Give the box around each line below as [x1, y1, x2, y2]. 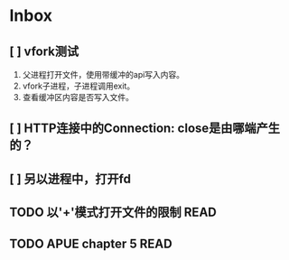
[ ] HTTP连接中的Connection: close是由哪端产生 [9, 121, 281, 136]
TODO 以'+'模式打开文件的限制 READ [9, 205, 217, 220]
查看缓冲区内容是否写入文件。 [22, 92, 134, 102]
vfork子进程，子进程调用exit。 [22, 80, 135, 91]
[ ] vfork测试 [9, 43, 79, 59]
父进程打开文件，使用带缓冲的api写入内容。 [22, 70, 185, 79]
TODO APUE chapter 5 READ [9, 236, 173, 251]
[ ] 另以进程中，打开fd [9, 171, 131, 186]
